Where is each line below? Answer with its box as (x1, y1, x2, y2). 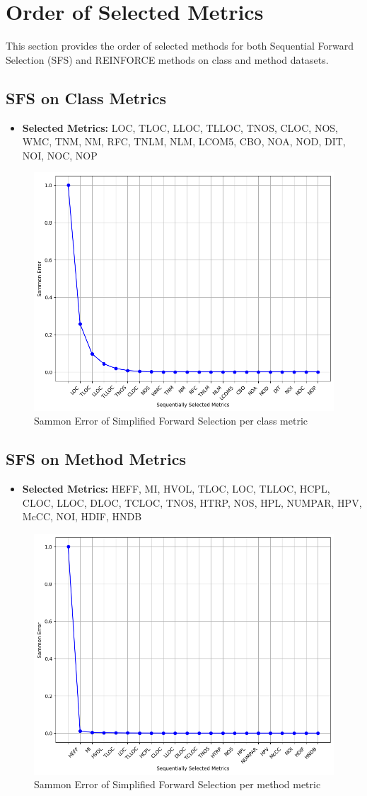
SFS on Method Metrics (6, 448, 186, 470)
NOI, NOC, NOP (22, 147, 98, 162)
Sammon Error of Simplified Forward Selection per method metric (34, 777, 321, 792)
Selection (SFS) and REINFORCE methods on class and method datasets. (6, 52, 329, 67)
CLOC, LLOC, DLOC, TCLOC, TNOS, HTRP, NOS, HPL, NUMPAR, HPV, (22, 495, 362, 510)
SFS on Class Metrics (6, 86, 166, 108)
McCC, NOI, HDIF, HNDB (22, 509, 142, 524)
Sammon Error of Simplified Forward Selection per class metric (34, 413, 308, 428)
